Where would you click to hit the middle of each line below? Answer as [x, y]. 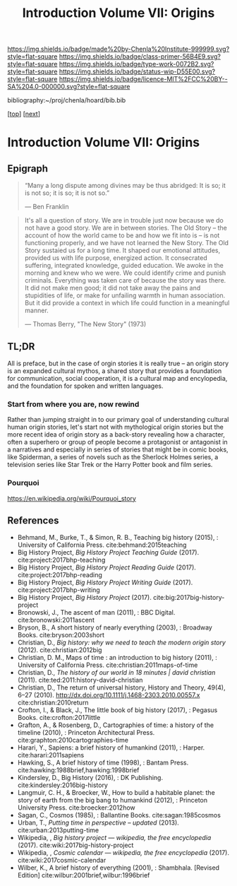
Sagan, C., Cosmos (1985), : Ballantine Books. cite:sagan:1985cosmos [119, 815]
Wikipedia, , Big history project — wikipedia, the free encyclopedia [114, 838]
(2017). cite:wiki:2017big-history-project [75, 845]
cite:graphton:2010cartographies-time [73, 740]
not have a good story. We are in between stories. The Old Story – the [126, 228]
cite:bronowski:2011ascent [56, 620]
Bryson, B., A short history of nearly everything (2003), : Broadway [115, 627]
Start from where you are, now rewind [73, 404]
